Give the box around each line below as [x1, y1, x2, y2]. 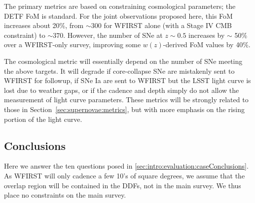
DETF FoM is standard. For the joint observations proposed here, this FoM [4, 10, 233, 21]
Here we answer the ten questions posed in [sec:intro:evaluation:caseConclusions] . [4, 161, 249, 171]
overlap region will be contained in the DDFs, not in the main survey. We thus [4, 180, 241, 190]
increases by [188, 29, 225, 40]
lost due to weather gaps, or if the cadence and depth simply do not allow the [4, 85, 239, 95]
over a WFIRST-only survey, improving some [4, 39, 141, 50]
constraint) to [4, 29, 45, 40]
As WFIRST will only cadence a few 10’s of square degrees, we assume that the [4, 170, 245, 180]
